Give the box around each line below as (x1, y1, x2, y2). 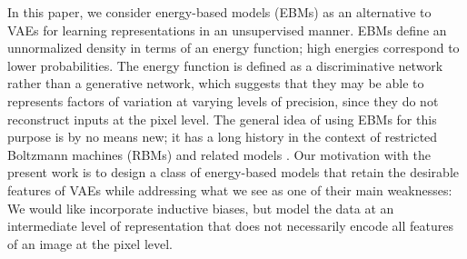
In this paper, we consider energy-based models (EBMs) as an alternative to (7, 3, 432, 21)
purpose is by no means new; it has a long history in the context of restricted (7, 127, 438, 146)
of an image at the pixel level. (7, 234, 173, 253)
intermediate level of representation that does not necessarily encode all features (7, 216, 453, 235)
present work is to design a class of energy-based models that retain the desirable (7, 163, 459, 182)
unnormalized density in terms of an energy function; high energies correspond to (7, 38, 460, 57)
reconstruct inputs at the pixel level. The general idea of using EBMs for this (7, 109, 437, 128)
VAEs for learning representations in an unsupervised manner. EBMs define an (7, 20, 447, 39)
